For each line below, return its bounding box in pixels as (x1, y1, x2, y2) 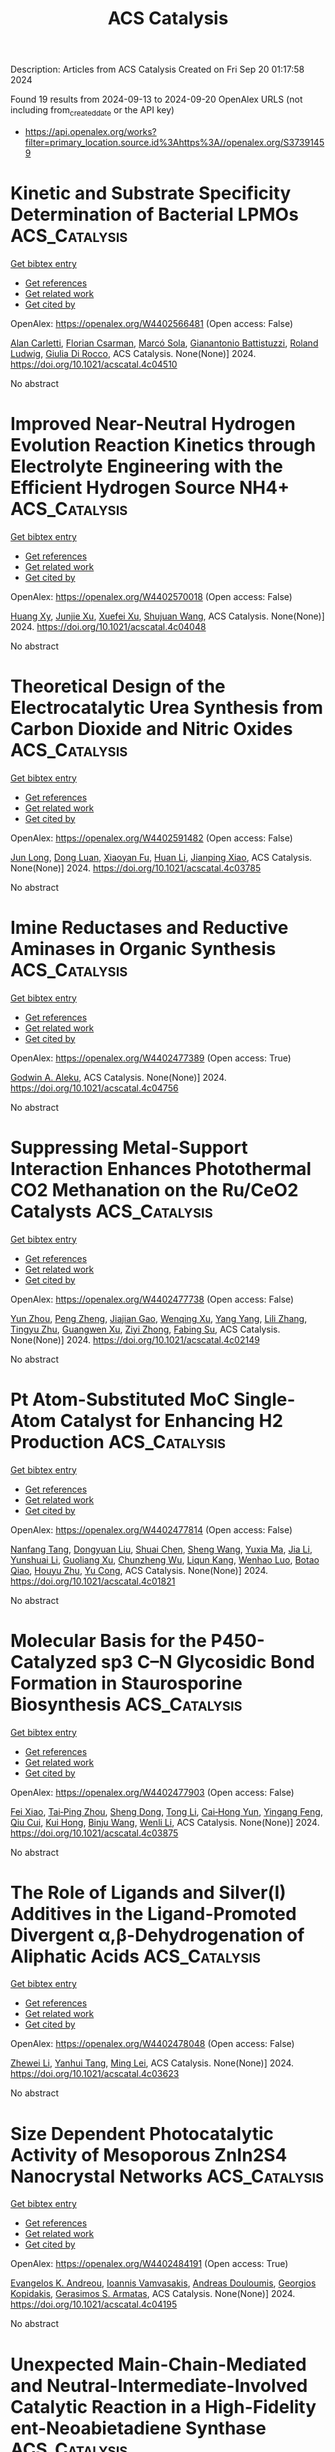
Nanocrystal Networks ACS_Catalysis (10, 2165, 325, 2187)
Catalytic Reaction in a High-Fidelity (10, 2395, 317, 2418)
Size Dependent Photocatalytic (10, 2122, 275, 2145)
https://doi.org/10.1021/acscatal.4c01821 (10, 1575, 176, 1587)
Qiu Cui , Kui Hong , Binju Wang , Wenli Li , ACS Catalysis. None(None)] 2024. (10, 1816, 320, 1828)
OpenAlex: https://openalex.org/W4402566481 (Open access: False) (10, 317, 293, 329)
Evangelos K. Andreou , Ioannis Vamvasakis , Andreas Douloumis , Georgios (10, 2277, 317, 2289)
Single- (233, 1388, 296, 1411)
